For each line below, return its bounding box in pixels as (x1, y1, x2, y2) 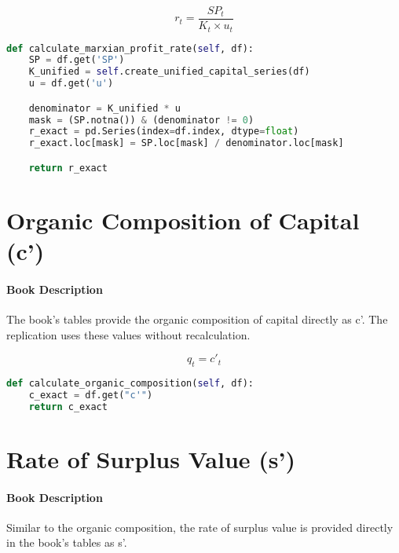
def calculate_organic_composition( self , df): (6, 378, 254, 390)
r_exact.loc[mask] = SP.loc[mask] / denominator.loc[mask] (28, 137, 344, 149)
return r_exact (28, 162, 108, 174)
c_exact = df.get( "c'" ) (28, 389, 153, 401)
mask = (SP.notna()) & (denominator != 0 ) (28, 114, 254, 126)
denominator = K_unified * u (28, 102, 181, 114)
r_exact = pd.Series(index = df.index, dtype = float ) (28, 126, 299, 137)
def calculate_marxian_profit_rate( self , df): (6, 42, 254, 54)
